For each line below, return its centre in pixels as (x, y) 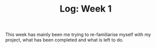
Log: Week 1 (86, 9)
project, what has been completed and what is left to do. (64, 40)
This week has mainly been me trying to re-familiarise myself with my (78, 35)
